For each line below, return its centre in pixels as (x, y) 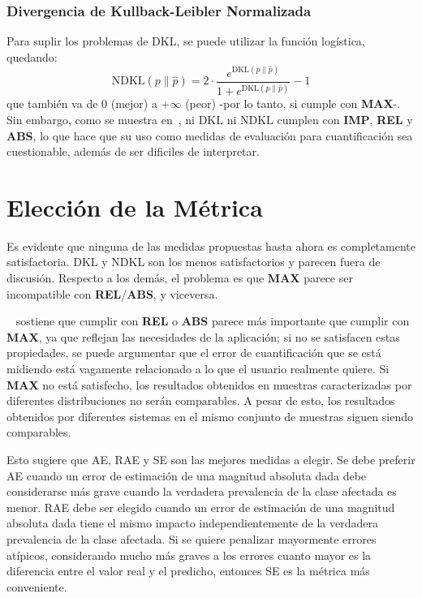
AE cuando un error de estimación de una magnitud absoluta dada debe (187, 475)
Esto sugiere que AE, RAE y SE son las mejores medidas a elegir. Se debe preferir (211, 459)
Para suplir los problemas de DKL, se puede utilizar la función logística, (186, 41)
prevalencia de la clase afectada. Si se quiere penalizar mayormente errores (192, 538)
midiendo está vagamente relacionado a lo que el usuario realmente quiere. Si (198, 368)
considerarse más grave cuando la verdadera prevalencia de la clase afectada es (202, 491)
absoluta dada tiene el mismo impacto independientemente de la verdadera (192, 523)
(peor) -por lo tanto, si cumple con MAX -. (293, 103)
